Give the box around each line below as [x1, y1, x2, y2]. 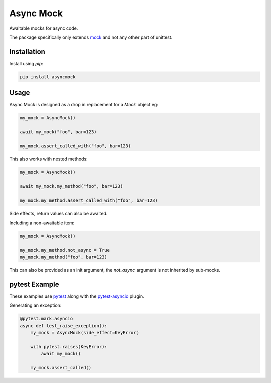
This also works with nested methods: [9, 156, 88, 162]
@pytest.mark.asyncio [20, 316, 73, 322]
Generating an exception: [9, 302, 62, 308]
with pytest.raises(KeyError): [30, 344, 107, 349]
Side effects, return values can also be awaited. [9, 211, 108, 217]
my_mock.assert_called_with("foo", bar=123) [20, 143, 131, 149]
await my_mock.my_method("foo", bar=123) [20, 183, 123, 189]
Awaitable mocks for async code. [9, 25, 78, 31]
